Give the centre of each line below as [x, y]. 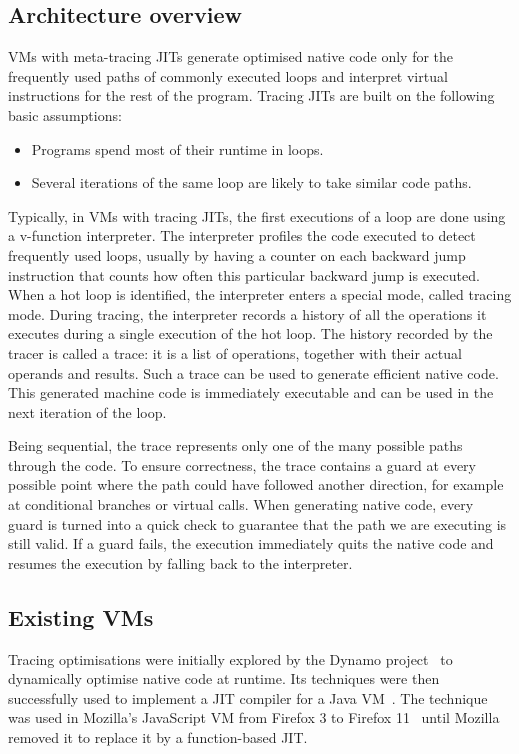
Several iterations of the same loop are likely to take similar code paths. [251, 182]
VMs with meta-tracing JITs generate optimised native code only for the [231, 56]
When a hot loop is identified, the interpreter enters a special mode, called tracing [260, 294]
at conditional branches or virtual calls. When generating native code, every [241, 504]
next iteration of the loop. [87, 411]
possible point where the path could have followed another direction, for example [256, 484]
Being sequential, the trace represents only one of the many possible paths [235, 445]
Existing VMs [81, 616]
